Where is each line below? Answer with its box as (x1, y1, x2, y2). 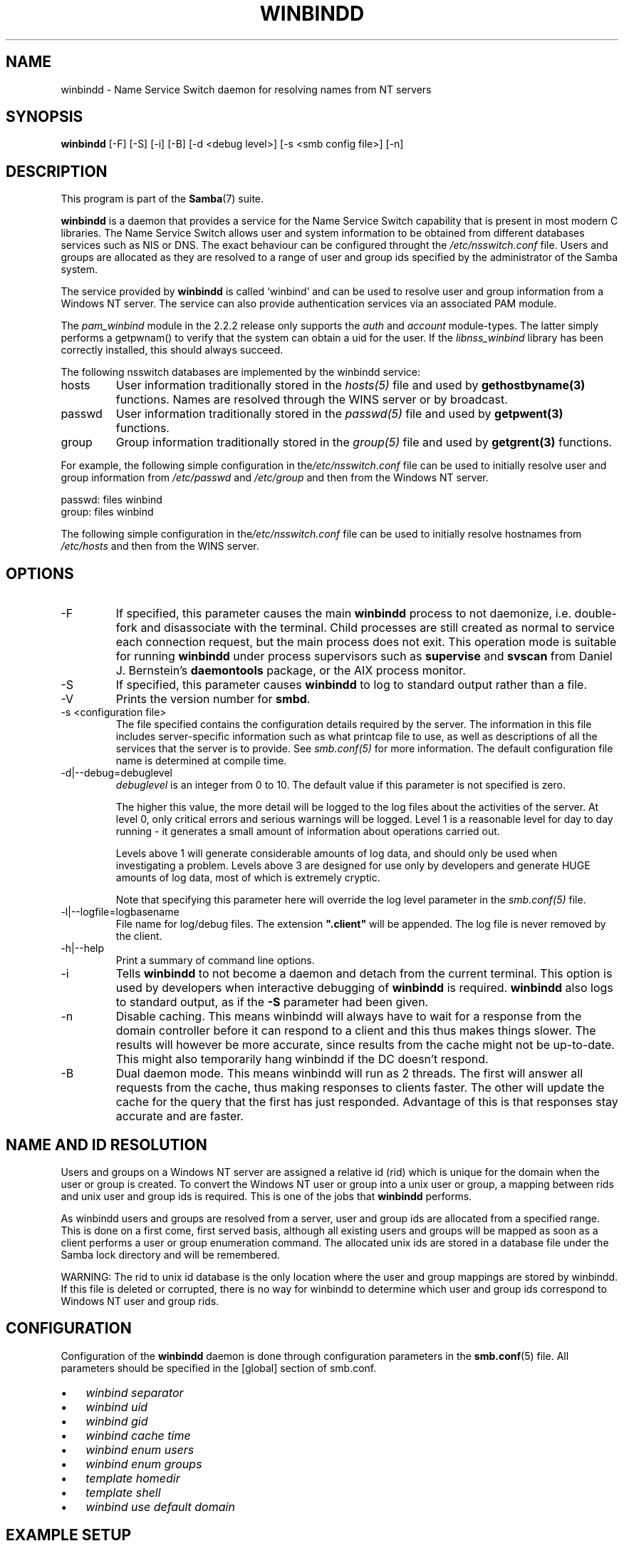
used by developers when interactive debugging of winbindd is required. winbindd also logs (115, 981, 613, 995)
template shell (85, 1485, 161, 1500)
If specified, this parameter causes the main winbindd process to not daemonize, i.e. (115, 606, 572, 621)
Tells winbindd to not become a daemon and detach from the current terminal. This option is (115, 966, 613, 981)
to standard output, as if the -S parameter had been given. (115, 995, 429, 1010)
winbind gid (85, 1413, 148, 1428)
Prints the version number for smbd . (115, 692, 311, 707)
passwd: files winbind (61, 493, 162, 506)
